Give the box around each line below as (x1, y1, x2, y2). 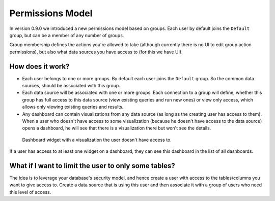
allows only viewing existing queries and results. (22, 104, 124, 110)
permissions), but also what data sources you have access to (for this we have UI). (9, 49, 183, 55)
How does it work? (9, 62, 70, 71)
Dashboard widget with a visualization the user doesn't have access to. (22, 137, 172, 143)
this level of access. (9, 189, 51, 195)
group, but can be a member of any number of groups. (9, 32, 124, 38)
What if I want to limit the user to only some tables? (9, 161, 175, 170)
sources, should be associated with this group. (22, 83, 121, 89)
